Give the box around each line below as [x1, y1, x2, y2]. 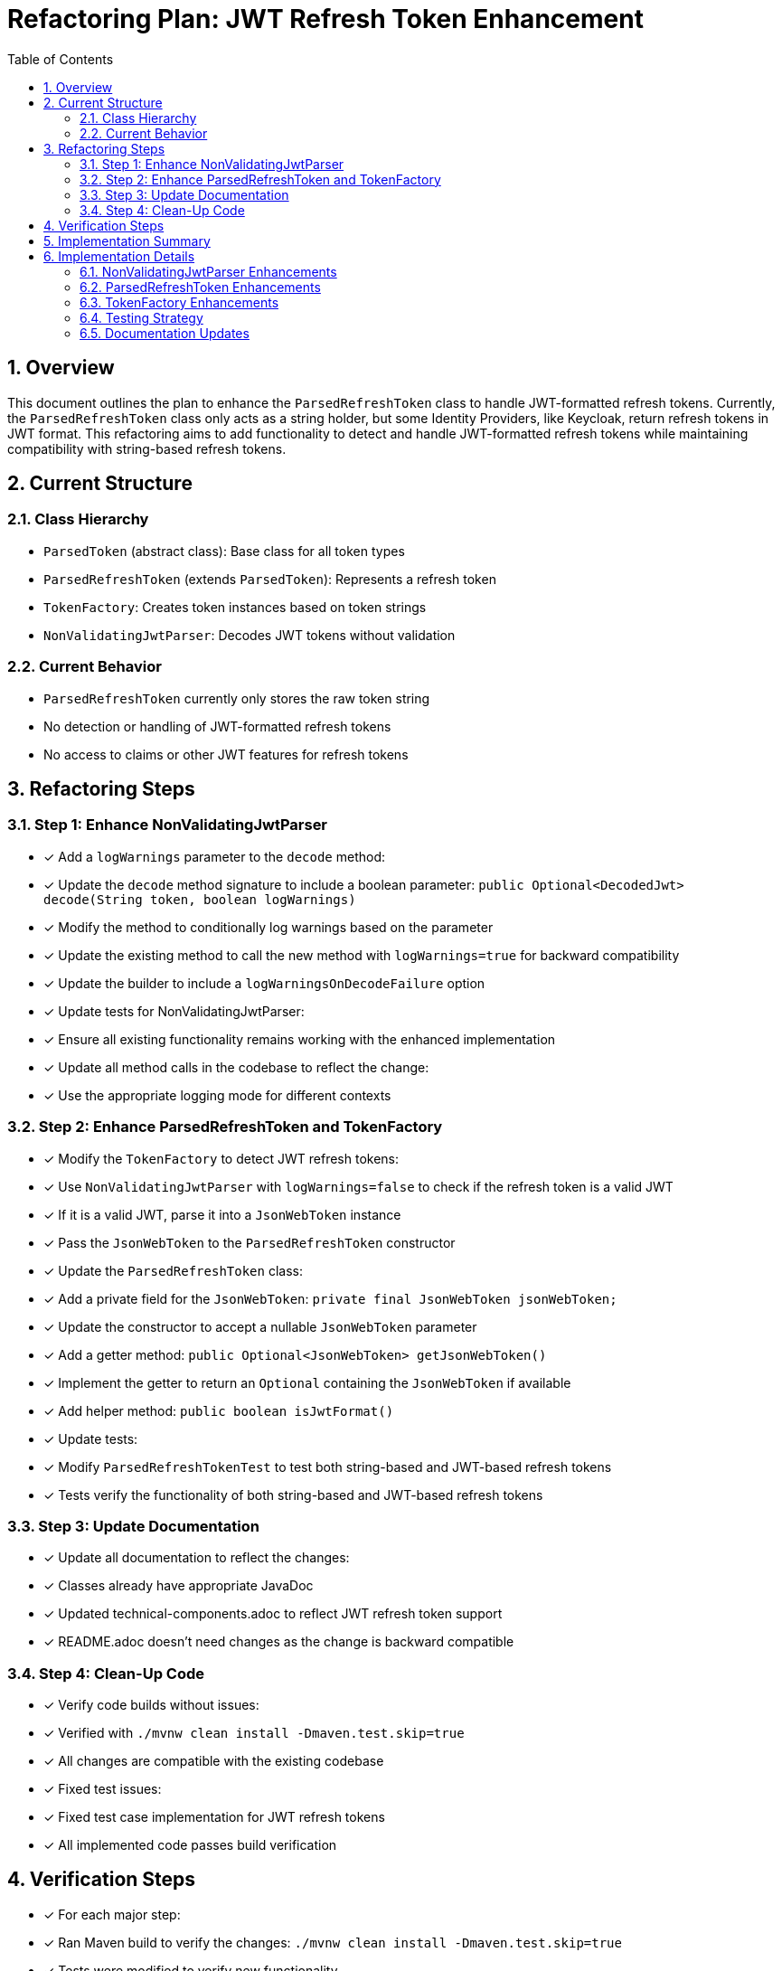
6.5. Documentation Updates [80, 325, 250, 341]
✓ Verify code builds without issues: [43, 1697, 259, 1713]
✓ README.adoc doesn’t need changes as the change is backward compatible [43, 1634, 514, 1650]
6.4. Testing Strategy [80, 309, 203, 325]
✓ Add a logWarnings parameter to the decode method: [43, 848, 386, 864]
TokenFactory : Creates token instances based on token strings [43, 599, 427, 615]
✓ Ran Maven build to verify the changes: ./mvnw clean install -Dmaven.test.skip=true [43, 1934, 622, 1950]
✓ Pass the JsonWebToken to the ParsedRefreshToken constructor [43, 1234, 456, 1250]
